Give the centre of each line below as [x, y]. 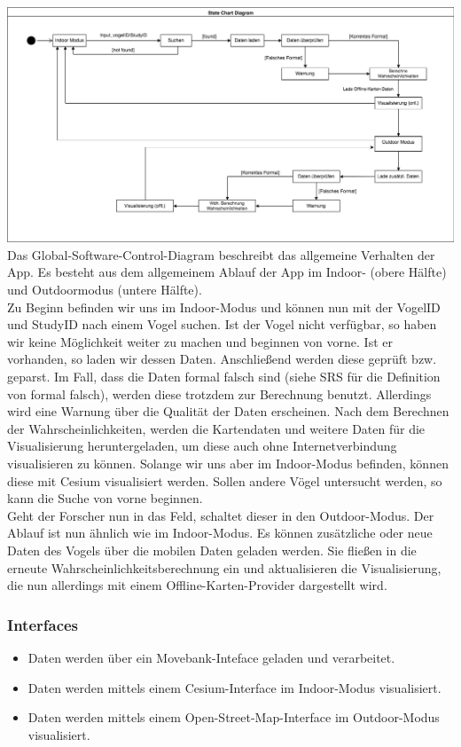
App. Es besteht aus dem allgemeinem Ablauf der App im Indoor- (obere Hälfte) [227, 272]
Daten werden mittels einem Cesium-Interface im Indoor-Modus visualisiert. [234, 687]
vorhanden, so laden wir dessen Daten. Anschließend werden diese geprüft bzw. [222, 359]
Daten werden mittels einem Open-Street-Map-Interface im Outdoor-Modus [234, 717]
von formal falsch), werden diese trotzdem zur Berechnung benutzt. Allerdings [219, 393]
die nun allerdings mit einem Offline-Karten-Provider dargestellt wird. [197, 585]
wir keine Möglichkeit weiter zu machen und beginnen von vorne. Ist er [200, 341]
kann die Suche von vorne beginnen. [105, 498]
